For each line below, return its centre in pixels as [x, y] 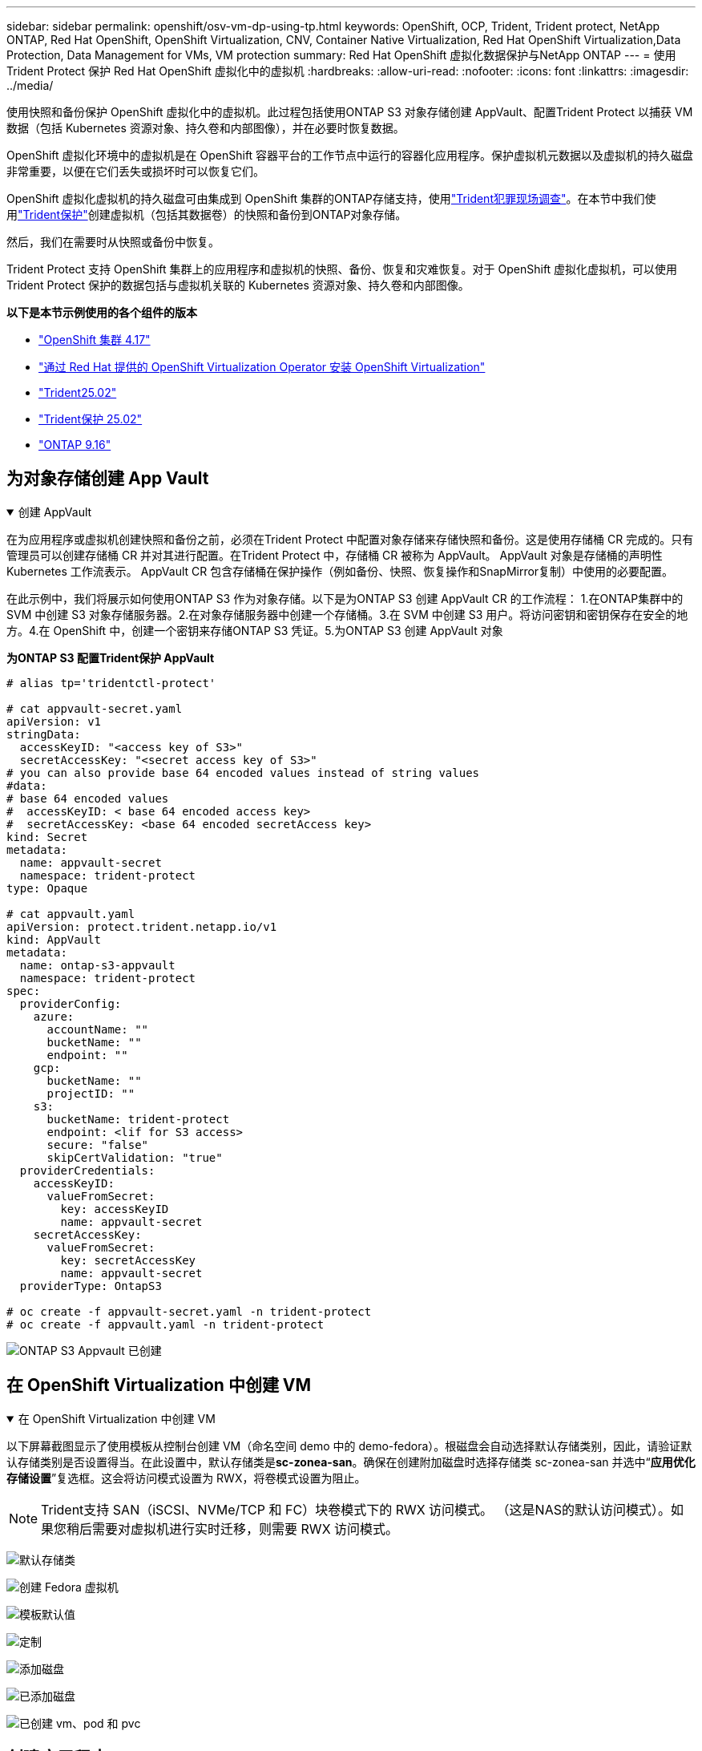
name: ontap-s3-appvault [97, 965]
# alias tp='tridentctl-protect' [111, 683]
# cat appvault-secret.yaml [95, 708]
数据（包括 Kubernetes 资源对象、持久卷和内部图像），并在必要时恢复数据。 [206, 128]
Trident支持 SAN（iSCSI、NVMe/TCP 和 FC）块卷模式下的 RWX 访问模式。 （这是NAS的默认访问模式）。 [356, 1509]
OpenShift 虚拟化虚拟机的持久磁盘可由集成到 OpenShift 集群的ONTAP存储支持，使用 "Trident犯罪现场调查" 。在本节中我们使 [331, 198]
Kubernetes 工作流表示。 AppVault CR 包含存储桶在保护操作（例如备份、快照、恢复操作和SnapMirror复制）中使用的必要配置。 [340, 571]
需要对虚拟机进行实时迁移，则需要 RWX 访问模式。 [246, 1529]
